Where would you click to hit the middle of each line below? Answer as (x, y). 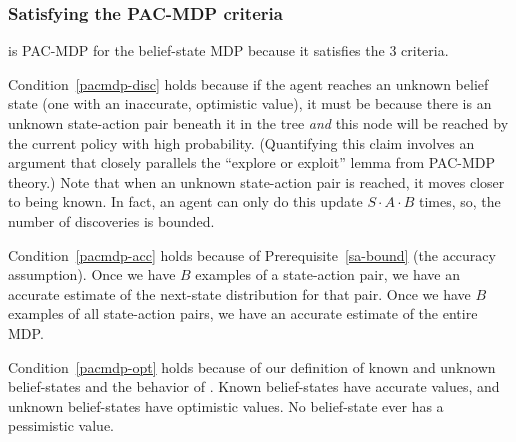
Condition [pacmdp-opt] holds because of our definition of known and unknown (252, 366)
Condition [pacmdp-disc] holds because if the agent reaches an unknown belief (248, 83)
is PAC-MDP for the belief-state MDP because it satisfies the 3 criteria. (228, 50)
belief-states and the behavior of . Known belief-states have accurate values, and (254, 386)
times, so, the (459, 201)
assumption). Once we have (92, 274)
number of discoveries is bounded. (111, 220)
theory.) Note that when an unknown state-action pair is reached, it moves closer (256, 181)
